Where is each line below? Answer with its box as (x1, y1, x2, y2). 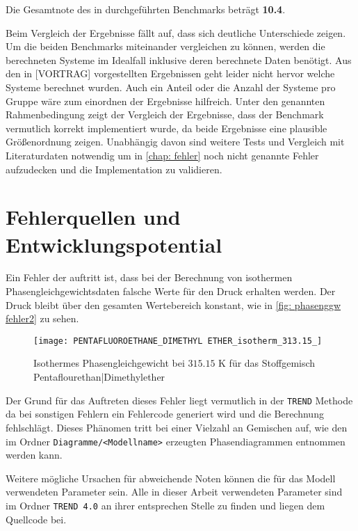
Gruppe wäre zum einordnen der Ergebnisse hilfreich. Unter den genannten (6, 93, 325, 108)
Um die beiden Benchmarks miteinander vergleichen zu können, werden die (6, 39, 325, 54)
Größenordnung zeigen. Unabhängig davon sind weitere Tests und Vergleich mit (6, 134, 345, 149)
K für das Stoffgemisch (218, 356, 316, 370)
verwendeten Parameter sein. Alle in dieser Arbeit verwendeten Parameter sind (6, 484, 343, 499)
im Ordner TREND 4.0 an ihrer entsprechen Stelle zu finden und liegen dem (6, 498, 325, 512)
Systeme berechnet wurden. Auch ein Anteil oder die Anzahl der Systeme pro (6, 79, 336, 94)
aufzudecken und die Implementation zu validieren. (6, 161, 222, 176)
